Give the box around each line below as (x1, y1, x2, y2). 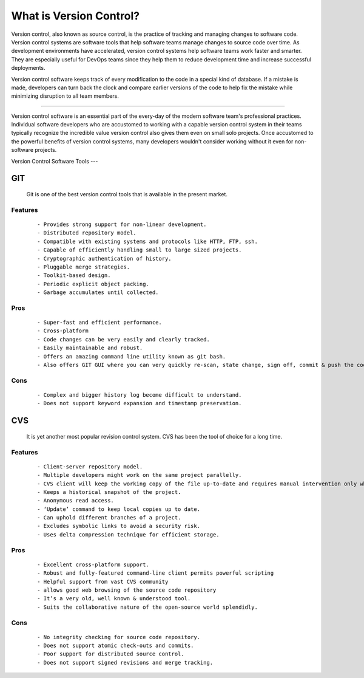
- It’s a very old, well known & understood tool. (37, 595, 191, 602)
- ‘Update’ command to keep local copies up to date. (37, 505, 200, 513)
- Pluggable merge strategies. (37, 263, 130, 270)
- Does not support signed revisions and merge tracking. (37, 659, 214, 666)
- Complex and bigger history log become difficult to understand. (37, 391, 242, 398)
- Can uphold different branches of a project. (37, 514, 181, 521)
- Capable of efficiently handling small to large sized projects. (37, 247, 242, 253)
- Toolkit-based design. (37, 272, 111, 279)
